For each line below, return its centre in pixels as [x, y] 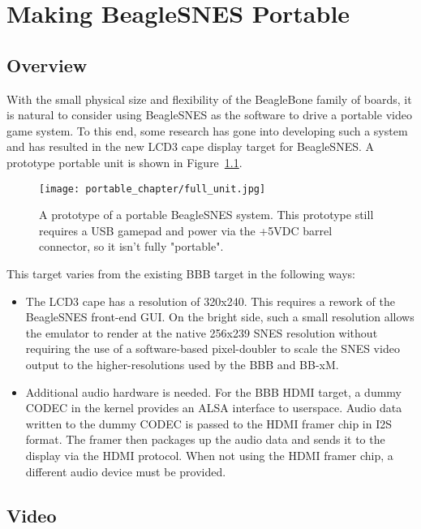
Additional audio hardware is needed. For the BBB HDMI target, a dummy [214, 391]
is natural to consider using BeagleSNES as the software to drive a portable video [209, 115]
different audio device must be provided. [126, 471]
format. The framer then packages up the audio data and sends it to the [205, 439]
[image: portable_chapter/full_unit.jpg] [153, 189]
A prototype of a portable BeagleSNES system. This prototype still [206, 215]
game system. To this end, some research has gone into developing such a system [207, 130]
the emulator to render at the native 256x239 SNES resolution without [202, 332]
